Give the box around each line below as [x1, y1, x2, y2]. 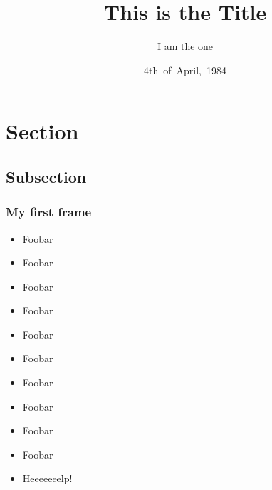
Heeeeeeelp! [22, 471, 73, 486]
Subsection [6, 165, 87, 187]
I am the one [157, 39, 214, 54]
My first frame [6, 203, 92, 221]
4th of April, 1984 [144, 62, 226, 77]
